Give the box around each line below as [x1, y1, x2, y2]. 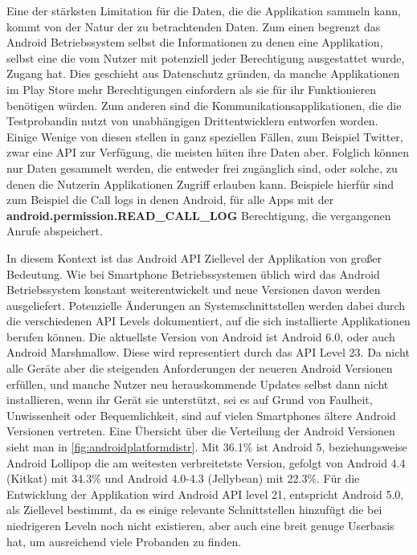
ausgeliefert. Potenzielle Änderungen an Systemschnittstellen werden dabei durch [6, 296, 406, 313]
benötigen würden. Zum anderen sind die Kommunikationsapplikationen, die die [6, 96, 402, 113]
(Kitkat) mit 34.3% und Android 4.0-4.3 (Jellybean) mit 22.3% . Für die [6, 470, 360, 487]
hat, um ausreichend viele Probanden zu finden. [6, 533, 242, 549]
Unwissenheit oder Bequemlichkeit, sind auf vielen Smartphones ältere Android [6, 406, 396, 423]
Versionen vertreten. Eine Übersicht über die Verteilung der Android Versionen [6, 422, 395, 439]
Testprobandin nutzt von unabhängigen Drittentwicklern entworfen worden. [6, 112, 378, 129]
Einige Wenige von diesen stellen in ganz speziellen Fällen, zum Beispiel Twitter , [6, 128, 403, 145]
